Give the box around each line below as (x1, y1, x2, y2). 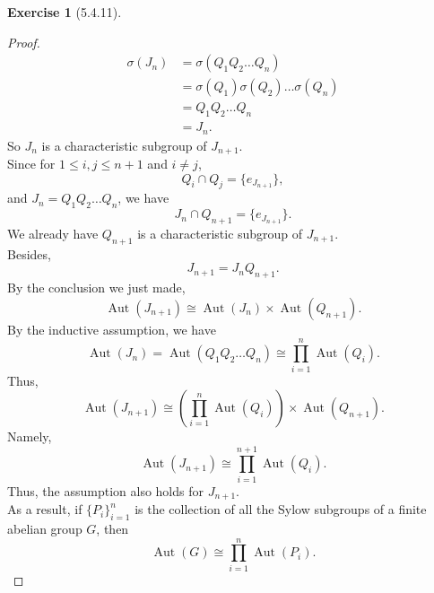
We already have (7, 224, 99, 242)
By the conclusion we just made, (7, 278, 186, 297)
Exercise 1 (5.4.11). (7, 3, 122, 21)
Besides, (7, 244, 51, 263)
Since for (7, 154, 56, 173)
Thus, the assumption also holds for (7, 481, 204, 500)
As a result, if (7, 500, 82, 519)
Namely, (7, 427, 52, 446)
